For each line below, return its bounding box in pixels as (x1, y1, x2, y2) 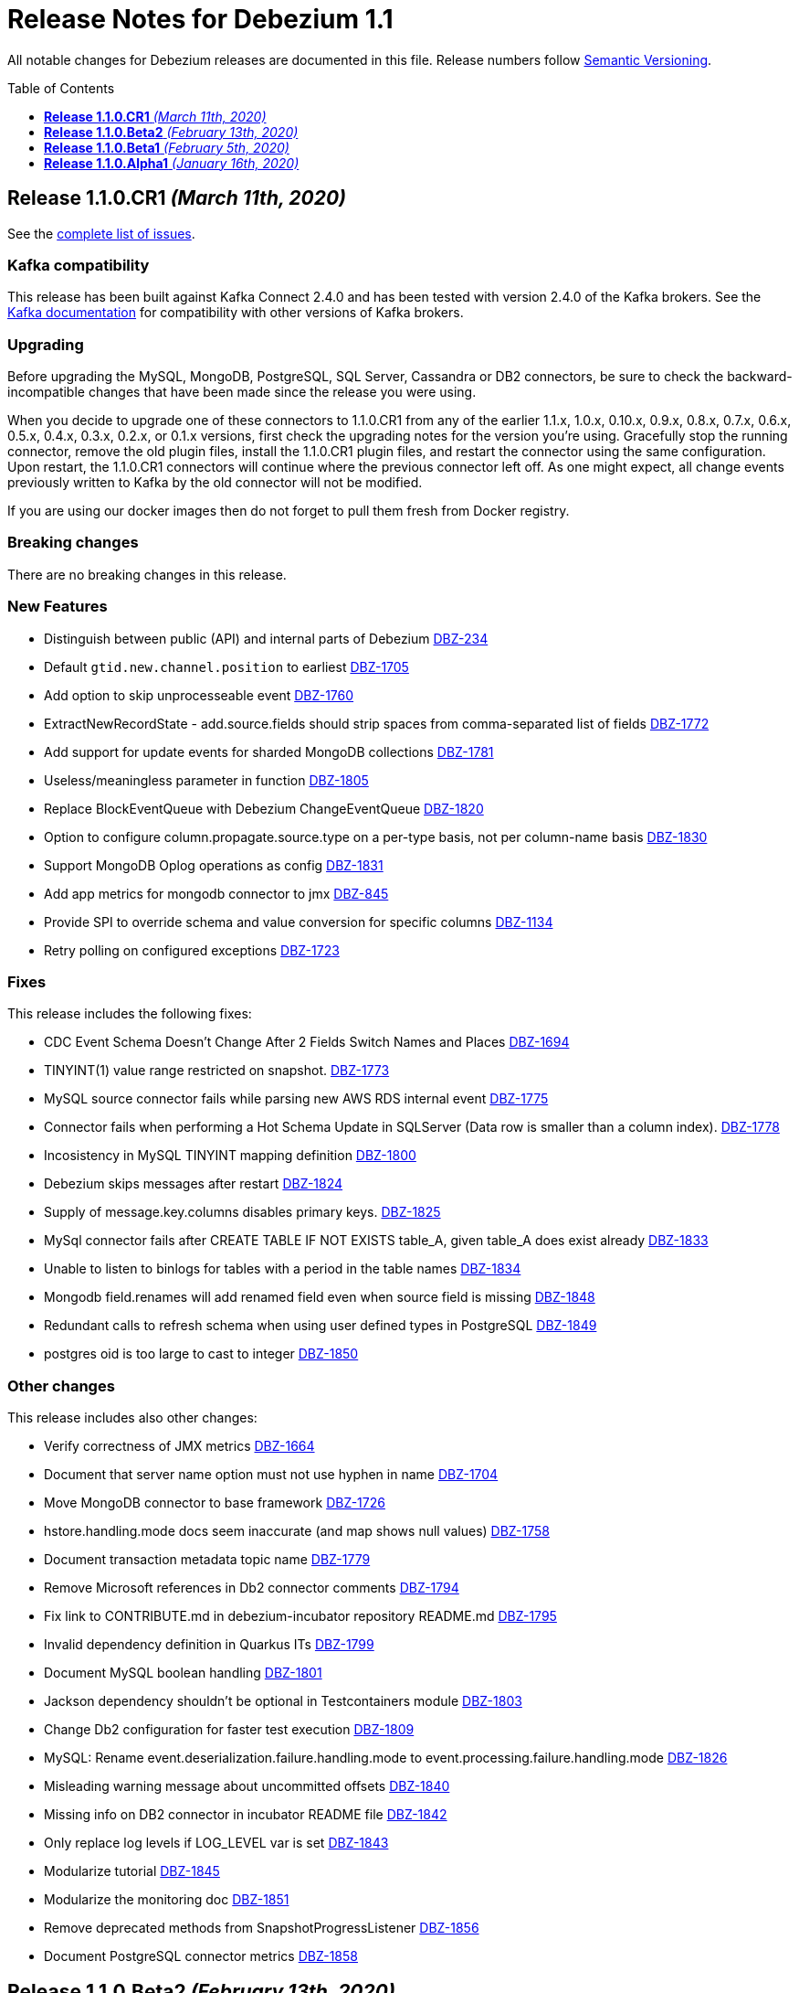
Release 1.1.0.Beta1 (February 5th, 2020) (44, 139, 289, 155)
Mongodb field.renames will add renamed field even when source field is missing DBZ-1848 (44, 1289, 595, 1306)
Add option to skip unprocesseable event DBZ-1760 (44, 687, 354, 703)
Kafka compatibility (7, 255, 150, 274)
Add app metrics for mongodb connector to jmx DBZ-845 (44, 885, 389, 901)
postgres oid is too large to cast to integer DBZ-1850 (44, 1346, 359, 1362)
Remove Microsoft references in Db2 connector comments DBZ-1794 (44, 1580, 459, 1596)
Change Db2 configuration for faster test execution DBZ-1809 (44, 1721, 415, 1738)
